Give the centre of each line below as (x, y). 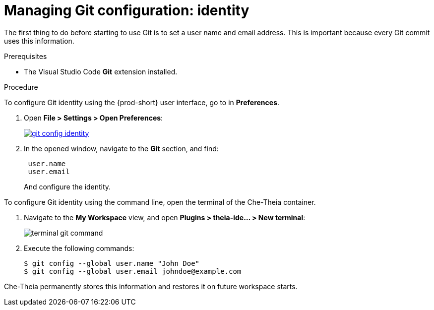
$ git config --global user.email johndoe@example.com (133, 271)
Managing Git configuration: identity (127, 10)
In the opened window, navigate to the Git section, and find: (121, 148)
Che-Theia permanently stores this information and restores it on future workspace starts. (151, 286)
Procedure (21, 87)
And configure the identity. (67, 186)
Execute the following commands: (79, 248)
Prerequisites (26, 56)
